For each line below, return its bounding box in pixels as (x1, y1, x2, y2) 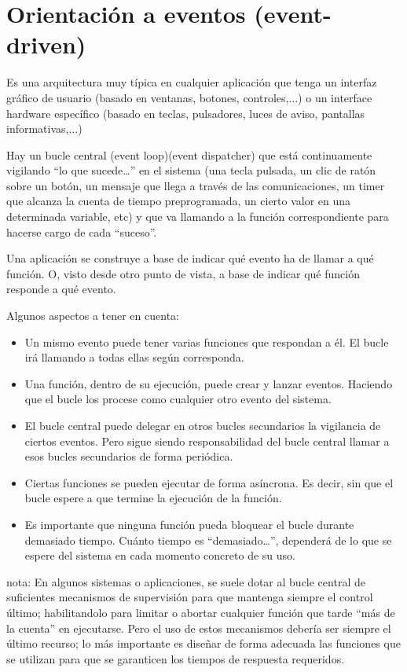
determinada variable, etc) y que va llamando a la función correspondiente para (6, 208, 389, 225)
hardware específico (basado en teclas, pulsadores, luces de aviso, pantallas (6, 105, 365, 121)
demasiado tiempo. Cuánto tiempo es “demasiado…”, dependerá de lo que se (24, 531, 392, 548)
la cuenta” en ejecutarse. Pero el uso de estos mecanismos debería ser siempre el (6, 619, 391, 636)
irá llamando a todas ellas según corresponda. (24, 349, 244, 365)
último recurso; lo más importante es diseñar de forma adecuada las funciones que (6, 635, 401, 652)
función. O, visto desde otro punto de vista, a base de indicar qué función (6, 265, 360, 281)
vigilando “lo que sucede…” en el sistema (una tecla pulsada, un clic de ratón (6, 162, 376, 178)
